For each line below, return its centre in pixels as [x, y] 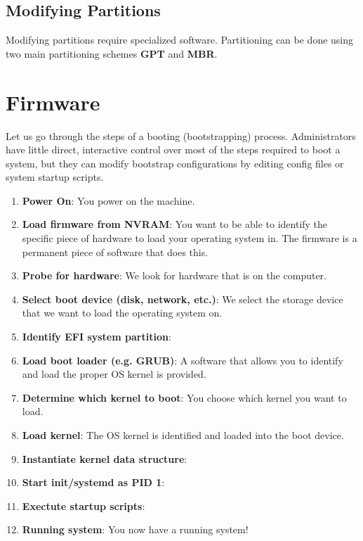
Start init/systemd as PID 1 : [93, 482]
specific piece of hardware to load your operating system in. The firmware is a [190, 238]
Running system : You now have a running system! [135, 529]
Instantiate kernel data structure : [105, 458]
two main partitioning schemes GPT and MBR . [112, 53]
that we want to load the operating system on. [122, 313]
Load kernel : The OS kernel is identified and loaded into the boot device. [183, 435]
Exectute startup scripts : [84, 505]
